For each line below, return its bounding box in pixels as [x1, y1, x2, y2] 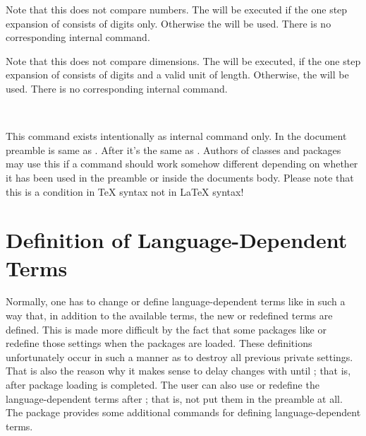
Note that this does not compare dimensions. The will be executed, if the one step [6, 53, 361, 68]
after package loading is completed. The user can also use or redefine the [6, 377, 319, 391]
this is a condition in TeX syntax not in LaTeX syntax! [6, 184, 244, 199]
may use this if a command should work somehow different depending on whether [6, 156, 358, 171]
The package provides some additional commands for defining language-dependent [6, 405, 361, 420]
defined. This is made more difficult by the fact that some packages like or [6, 322, 327, 336]
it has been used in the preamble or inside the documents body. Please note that [6, 170, 354, 184]
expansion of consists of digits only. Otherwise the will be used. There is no [6, 16, 331, 30]
